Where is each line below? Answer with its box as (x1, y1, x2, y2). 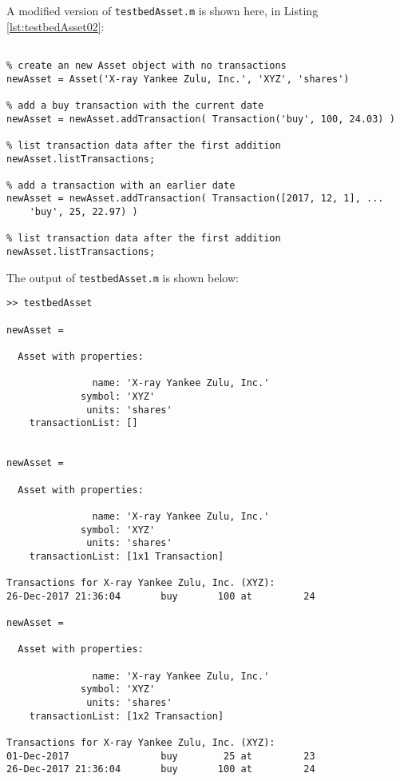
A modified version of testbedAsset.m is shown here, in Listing (6, 2, 319, 18)
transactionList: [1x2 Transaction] (29, 710, 224, 722)
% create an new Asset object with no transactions (6, 59, 287, 71)
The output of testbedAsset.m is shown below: (6, 269, 239, 285)
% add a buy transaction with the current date (6, 99, 264, 111)
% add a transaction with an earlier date (6, 179, 236, 191)
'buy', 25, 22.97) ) (29, 206, 138, 218)
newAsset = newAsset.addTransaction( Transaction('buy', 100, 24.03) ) (6, 113, 395, 125)
